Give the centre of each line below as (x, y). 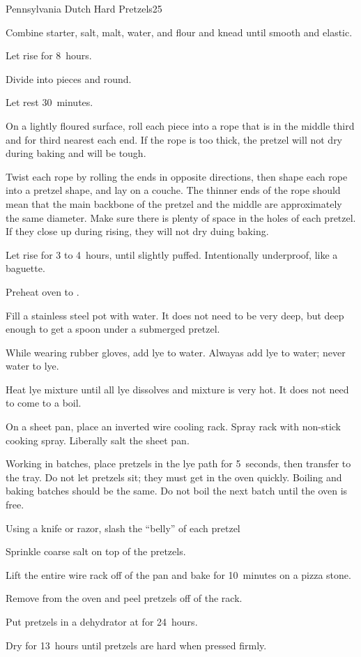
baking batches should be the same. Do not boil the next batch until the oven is (177, 491)
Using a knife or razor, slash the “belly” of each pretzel (123, 528)
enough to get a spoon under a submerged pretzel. (113, 329)
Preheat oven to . (43, 291)
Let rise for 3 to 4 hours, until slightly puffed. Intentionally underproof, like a (172, 254)
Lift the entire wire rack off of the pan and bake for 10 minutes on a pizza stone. (178, 574)
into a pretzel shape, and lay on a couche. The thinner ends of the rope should (173, 190)
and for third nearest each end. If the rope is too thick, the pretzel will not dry (174, 139)
